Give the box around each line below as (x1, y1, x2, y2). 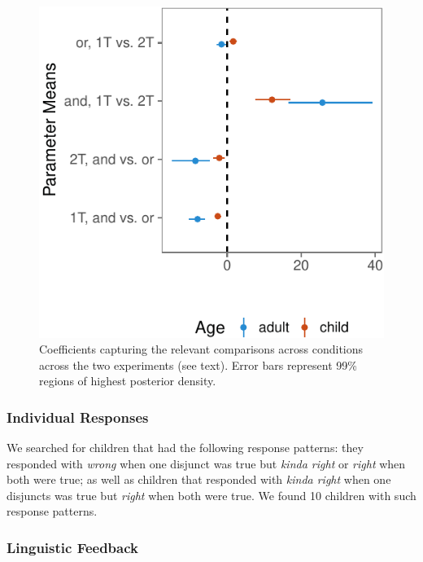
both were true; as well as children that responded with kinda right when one (7, 471, 391, 488)
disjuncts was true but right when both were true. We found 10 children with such (7, 486, 416, 503)
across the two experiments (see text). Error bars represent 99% (39, 356, 357, 373)
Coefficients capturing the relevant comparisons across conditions (39, 340, 364, 358)
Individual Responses (7, 406, 149, 427)
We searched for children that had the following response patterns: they (7, 439, 364, 456)
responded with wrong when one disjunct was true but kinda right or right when (7, 454, 406, 472)
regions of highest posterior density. (39, 372, 216, 389)
